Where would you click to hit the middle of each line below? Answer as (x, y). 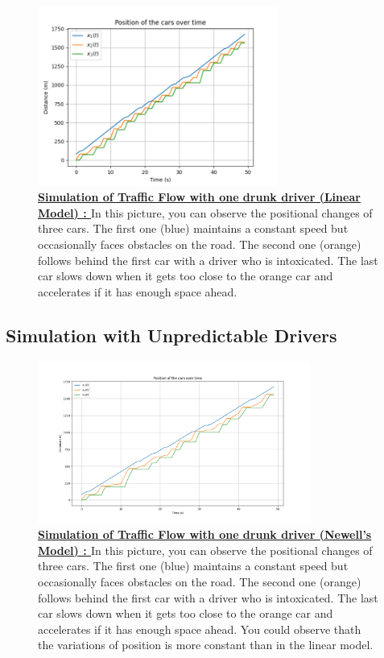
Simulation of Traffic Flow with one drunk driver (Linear (199, 197)
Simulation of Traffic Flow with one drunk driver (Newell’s (205, 534)
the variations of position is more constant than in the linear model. (206, 645)
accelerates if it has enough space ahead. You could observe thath (200, 629)
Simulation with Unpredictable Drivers (171, 335)
